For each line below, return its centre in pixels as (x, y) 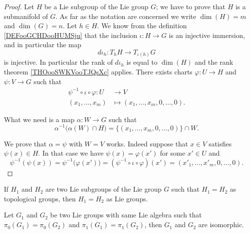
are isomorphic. (221, 224)
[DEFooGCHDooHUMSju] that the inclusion (71, 35)
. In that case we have (71, 153)
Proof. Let (19, 6)
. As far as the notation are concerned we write (126, 16)
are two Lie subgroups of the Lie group (104, 189)
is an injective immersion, (207, 35)
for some (173, 153)
